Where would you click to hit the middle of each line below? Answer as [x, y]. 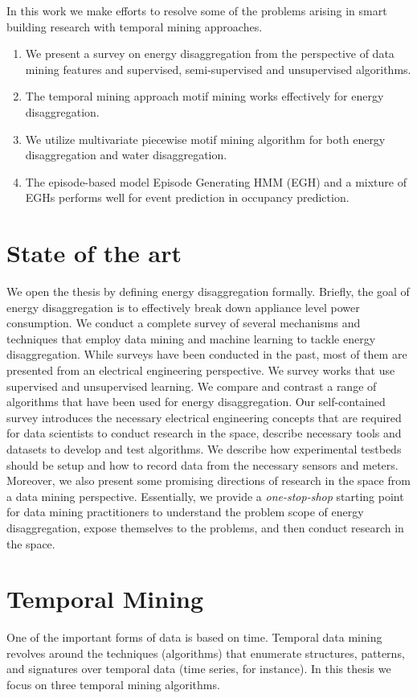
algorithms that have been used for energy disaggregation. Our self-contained [196, 402]
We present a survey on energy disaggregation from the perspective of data [210, 53]
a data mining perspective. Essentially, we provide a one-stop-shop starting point [205, 496]
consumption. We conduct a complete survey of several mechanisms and [184, 323]
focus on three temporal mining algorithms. [113, 685]
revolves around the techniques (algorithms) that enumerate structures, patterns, [206, 653]
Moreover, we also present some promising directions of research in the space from [208, 480]
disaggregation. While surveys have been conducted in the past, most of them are [207, 354]
